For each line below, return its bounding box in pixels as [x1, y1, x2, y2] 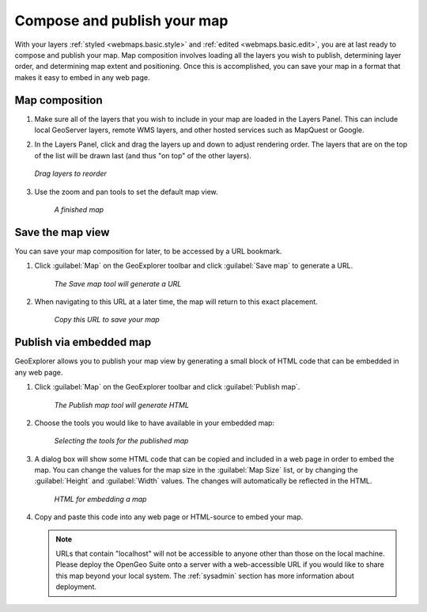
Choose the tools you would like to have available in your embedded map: [34, 418, 275, 428]
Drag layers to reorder [34, 169, 107, 178]
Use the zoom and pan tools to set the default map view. [34, 187, 218, 196]
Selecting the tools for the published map [54, 436, 189, 446]
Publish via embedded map [14, 336, 152, 349]
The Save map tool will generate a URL [54, 279, 182, 288]
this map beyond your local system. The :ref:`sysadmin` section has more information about [55, 571, 355, 580]
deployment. [55, 582, 96, 591]
